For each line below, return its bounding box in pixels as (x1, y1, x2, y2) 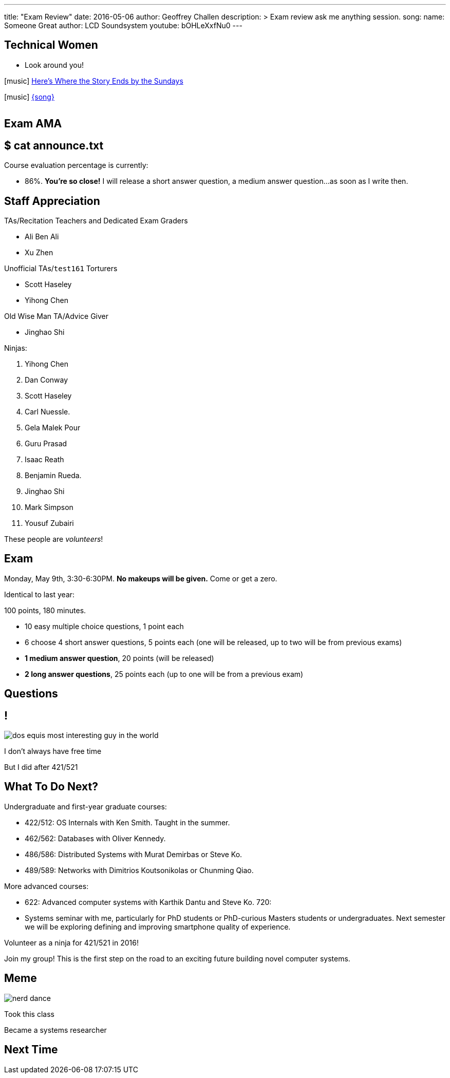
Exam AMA (4, 117, 62, 130)
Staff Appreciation (4, 194, 100, 207)
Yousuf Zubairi (25, 518, 74, 527)
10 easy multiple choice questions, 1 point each (25, 621, 184, 631)
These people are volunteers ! (4, 534, 103, 543)
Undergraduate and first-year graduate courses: (4, 802, 167, 811)
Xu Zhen (25, 248, 53, 257)
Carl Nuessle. (25, 407, 70, 416)
